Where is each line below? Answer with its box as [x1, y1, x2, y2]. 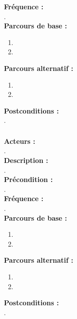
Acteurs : [4, 136, 36, 146]
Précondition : [4, 174, 53, 184]
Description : [4, 155, 48, 165]
